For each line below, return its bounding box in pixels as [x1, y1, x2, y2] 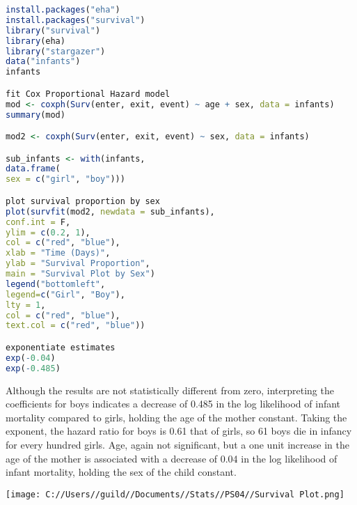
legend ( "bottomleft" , [6, 279, 106, 289]
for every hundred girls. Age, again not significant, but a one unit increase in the [6, 437, 349, 451]
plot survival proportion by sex [6, 196, 160, 206]
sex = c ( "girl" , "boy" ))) [6, 174, 125, 185]
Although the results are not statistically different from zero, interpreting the [6, 382, 334, 397]
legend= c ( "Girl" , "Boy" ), [6, 289, 125, 300]
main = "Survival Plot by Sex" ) [6, 269, 155, 279]
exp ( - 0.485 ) [6, 363, 61, 373]
